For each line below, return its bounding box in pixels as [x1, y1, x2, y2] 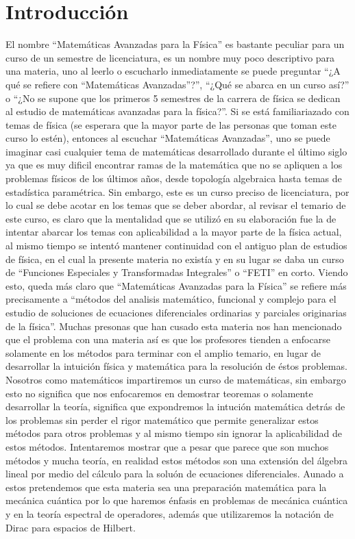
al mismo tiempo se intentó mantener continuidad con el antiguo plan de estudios [5, 238, 347, 253]
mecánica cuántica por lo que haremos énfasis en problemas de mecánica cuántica [5, 493, 348, 507]
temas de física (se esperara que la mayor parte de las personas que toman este [5, 117, 336, 131]
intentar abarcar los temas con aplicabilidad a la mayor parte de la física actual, [5, 225, 342, 239]
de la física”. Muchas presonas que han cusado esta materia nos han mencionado [5, 318, 342, 333]
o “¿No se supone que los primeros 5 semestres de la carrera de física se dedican [5, 90, 341, 105]
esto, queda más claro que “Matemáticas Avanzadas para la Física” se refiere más [5, 278, 347, 292]
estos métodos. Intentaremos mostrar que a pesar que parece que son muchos [5, 439, 329, 453]
